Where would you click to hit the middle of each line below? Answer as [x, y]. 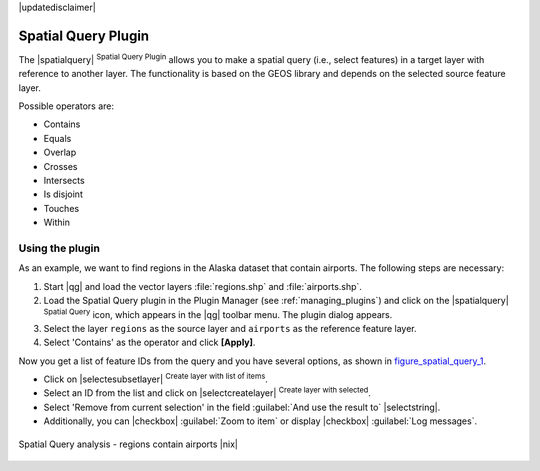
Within [56, 222]
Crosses [60, 166]
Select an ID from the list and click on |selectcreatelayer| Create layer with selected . [207, 392]
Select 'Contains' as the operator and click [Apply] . [149, 342]
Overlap [60, 152]
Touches [61, 208]
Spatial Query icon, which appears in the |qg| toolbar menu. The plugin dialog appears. [218, 313]
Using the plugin [59, 248]
